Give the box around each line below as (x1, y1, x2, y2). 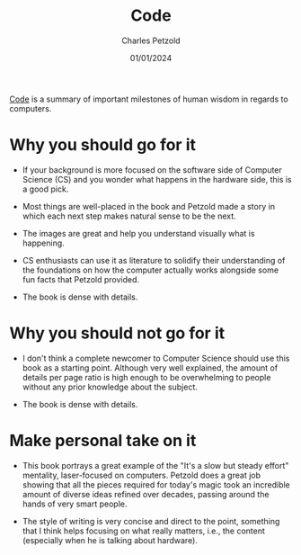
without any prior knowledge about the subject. (22, 381, 198, 392)
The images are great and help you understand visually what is (22, 228, 255, 238)
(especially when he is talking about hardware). (22, 534, 198, 545)
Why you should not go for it (9, 323, 226, 344)
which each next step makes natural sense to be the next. (22, 210, 236, 221)
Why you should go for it (9, 135, 196, 156)
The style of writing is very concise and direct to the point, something (22, 515, 280, 526)
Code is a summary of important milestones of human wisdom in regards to (9, 94, 289, 104)
